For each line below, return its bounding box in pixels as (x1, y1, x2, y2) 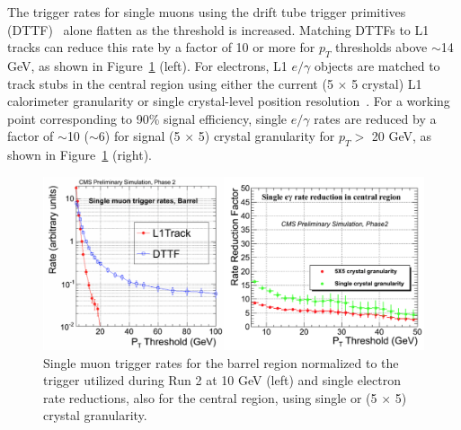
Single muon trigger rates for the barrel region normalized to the (43, 353, 399, 372)
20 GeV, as (371, 127, 432, 145)
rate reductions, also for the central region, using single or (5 (43, 388, 377, 407)
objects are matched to (314, 56, 440, 75)
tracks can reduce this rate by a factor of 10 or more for (7, 38, 315, 57)
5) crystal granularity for (198, 127, 335, 145)
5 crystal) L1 (351, 74, 422, 92)
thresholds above (335, 38, 428, 57)
